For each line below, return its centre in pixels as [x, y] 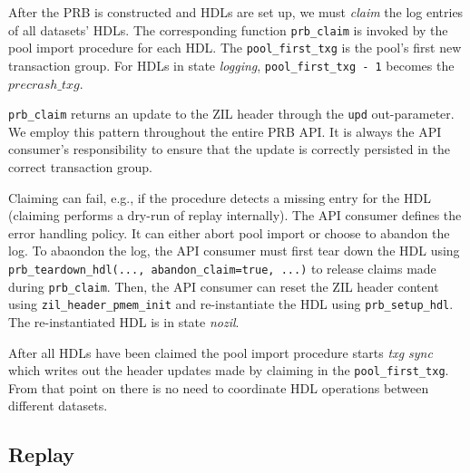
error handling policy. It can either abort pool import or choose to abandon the [229, 232]
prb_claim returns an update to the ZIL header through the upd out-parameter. [231, 114]
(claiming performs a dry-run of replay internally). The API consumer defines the [235, 215]
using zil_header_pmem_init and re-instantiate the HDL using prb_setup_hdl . [231, 304]
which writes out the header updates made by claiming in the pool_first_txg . [229, 370]
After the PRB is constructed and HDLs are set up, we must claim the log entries [236, 12]
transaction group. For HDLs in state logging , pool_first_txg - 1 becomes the [231, 65]
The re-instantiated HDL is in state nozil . [124, 321]
